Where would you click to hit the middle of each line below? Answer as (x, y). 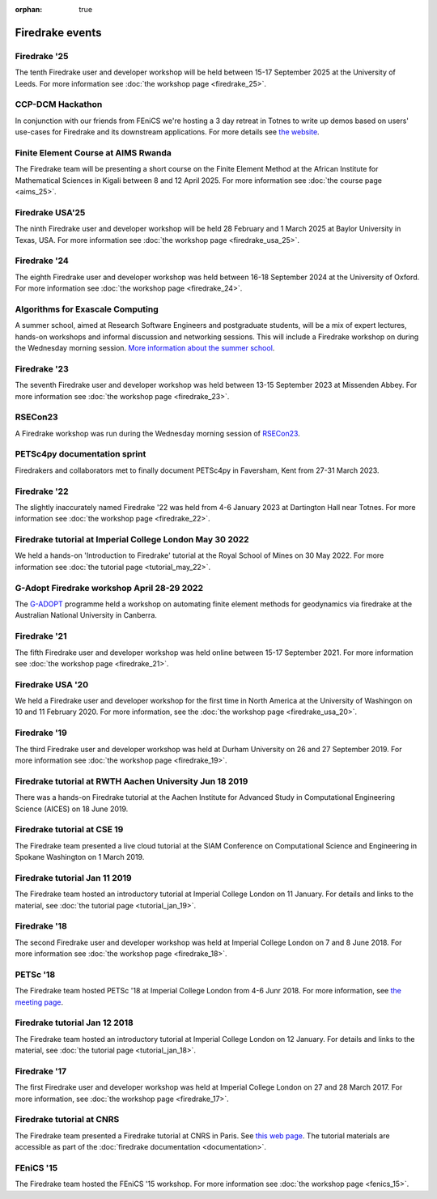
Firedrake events (58, 32)
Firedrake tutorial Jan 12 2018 (74, 1023)
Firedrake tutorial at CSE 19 (69, 830)
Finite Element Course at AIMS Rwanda (93, 152)
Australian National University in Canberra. (86, 615)
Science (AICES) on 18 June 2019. (72, 809)
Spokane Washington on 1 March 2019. (80, 857)
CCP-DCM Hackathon (59, 104)
